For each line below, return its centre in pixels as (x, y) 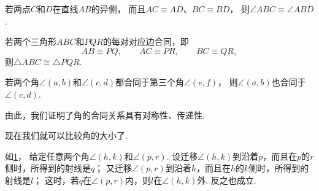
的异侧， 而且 (118, 9)
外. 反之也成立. (227, 180)
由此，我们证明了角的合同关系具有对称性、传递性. (105, 115)
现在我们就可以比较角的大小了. (66, 135)
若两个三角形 (31, 41)
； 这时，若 (56, 180)
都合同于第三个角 (149, 82)
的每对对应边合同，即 (146, 41)
